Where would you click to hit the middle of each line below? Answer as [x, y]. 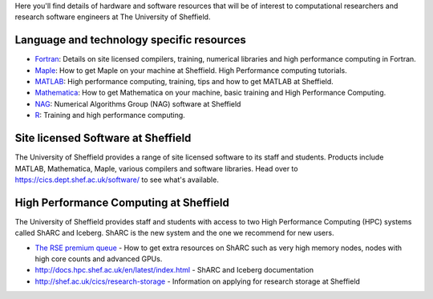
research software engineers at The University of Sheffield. [113, 17]
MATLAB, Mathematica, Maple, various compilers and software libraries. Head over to [156, 168]
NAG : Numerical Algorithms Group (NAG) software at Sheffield [138, 103]
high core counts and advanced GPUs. [99, 259]
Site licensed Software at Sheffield [103, 138]
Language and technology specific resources [130, 40]
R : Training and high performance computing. [110, 115]
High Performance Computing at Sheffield [122, 202]
